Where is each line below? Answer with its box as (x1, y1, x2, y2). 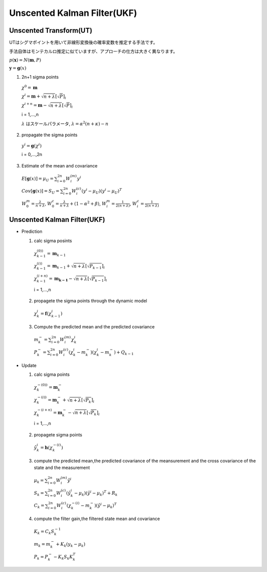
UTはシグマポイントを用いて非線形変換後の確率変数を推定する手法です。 (9, 40, 158, 46)
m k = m (34, 541, 50, 548)
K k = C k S (34, 529, 54, 536)
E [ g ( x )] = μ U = (21, 176, 54, 183)
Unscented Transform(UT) (9, 26, 92, 35)
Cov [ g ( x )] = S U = (21, 188, 60, 195)
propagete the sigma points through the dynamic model (34, 298, 147, 304)
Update (21, 362, 37, 368)
